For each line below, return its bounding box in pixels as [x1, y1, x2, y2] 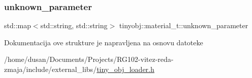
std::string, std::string [40, 20, 108, 31]
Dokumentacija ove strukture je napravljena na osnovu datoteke [4, 37, 203, 47]
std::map [4, 20, 31, 31]
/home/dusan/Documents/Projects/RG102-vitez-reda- [4, 54, 174, 64]
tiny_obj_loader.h [97, 64, 154, 74]
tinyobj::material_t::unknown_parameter [119, 20, 248, 31]
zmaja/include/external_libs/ [4, 64, 97, 74]
